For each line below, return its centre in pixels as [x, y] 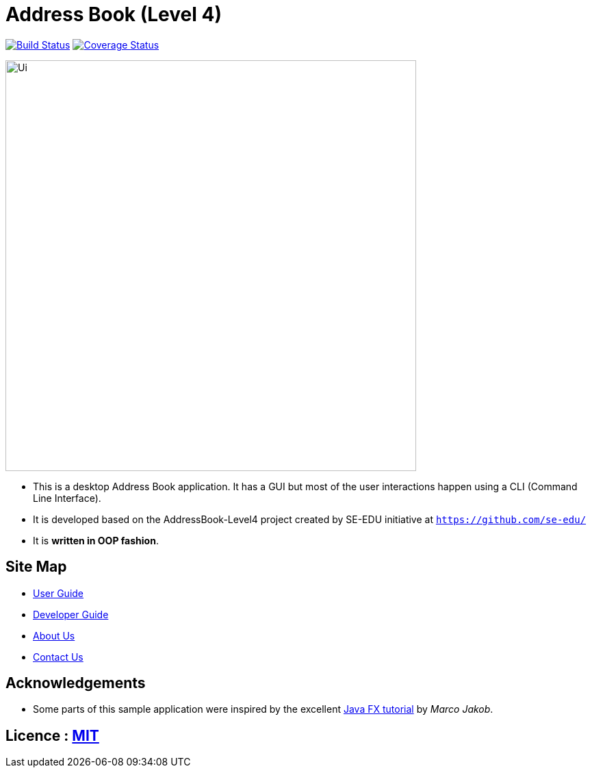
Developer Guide [71, 614]
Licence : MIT [52, 735]
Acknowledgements [76, 683]
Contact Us [58, 657]
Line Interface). [67, 498]
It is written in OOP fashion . [96, 540]
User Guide [59, 593]
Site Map [36, 567]
